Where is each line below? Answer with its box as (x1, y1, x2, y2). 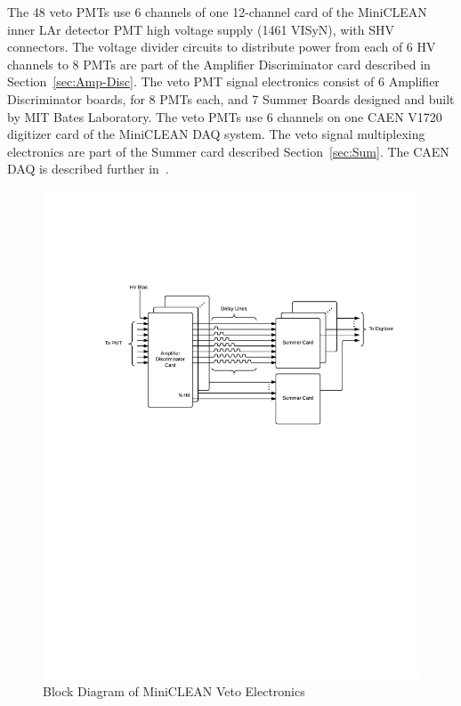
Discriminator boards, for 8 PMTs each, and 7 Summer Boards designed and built (7, 89, 455, 108)
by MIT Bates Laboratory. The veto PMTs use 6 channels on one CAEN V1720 (7, 107, 442, 126)
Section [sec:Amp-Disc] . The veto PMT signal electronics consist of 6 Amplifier (7, 72, 440, 91)
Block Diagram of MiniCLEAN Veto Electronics (43, 682, 305, 701)
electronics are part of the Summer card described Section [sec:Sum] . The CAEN (7, 142, 449, 160)
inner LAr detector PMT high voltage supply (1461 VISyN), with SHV (7, 20, 395, 38)
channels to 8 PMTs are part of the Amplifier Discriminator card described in (7, 54, 431, 73)
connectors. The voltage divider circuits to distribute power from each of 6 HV (7, 37, 436, 56)
